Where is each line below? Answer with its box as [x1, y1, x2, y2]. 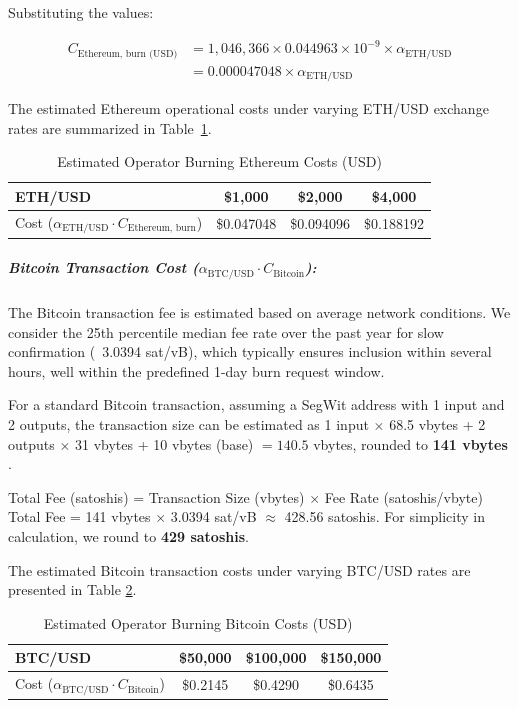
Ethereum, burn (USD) [77, 48, 178, 59]
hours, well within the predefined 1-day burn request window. [8, 360, 385, 381]
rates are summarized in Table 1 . [8, 117, 212, 138]
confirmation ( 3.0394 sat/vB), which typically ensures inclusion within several [8, 341, 492, 362]
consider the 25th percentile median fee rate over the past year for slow [8, 321, 444, 342]
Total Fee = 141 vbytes [8, 506, 151, 527]
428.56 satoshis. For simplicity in [284, 506, 486, 527]
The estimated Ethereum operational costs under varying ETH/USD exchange [8, 98, 489, 119]
